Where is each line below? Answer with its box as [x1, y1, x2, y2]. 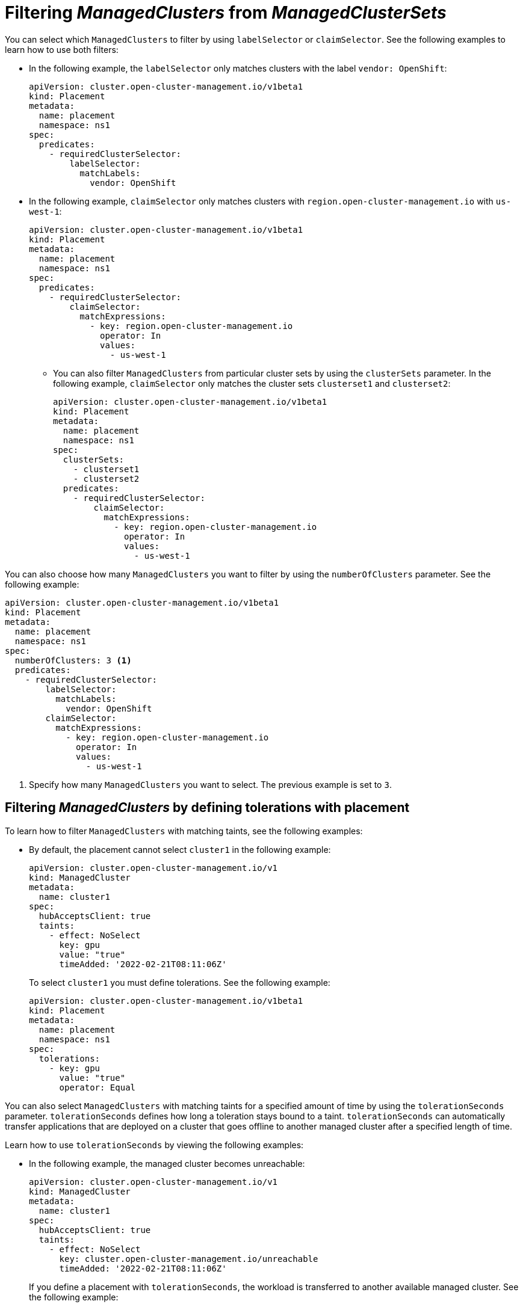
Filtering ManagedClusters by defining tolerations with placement [5, 800, 410, 816]
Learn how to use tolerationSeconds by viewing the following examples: [5, 1139, 304, 1150]
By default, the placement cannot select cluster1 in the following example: [29, 844, 331, 855]
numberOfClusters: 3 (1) [14, 655, 132, 665]
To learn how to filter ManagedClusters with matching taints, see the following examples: [5, 825, 363, 836]
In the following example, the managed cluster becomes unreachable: [29, 1158, 305, 1169]
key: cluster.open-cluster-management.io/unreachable [59, 1253, 318, 1264]
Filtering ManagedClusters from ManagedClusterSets [5, 2, 447, 23]
